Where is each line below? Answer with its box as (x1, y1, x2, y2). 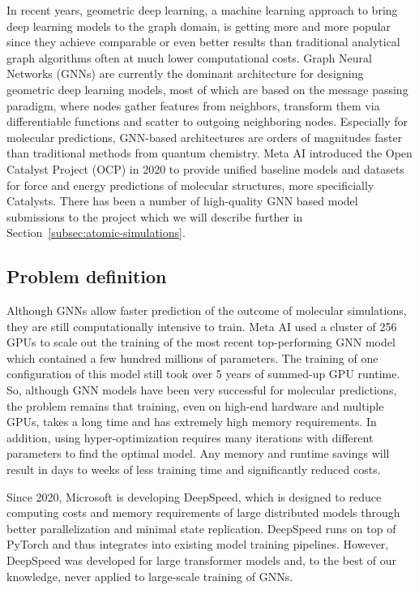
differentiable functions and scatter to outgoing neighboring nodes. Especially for (6, 113, 408, 130)
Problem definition (6, 264, 167, 289)
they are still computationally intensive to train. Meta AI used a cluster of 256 (6, 317, 397, 334)
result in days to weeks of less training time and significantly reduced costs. (6, 461, 381, 478)
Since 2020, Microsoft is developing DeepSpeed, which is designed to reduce (6, 488, 382, 505)
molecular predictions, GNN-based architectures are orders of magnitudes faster (6, 128, 403, 145)
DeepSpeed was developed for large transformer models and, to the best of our (6, 552, 397, 569)
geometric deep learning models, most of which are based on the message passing (6, 80, 408, 97)
